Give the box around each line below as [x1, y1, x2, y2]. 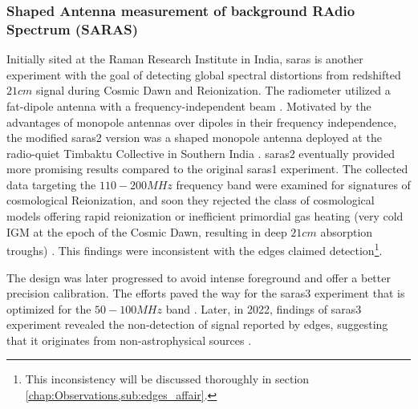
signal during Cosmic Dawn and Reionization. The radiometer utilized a [36, 82, 391, 99]
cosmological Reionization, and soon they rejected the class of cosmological [6, 192, 375, 209]
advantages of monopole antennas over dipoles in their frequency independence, [6, 113, 397, 130]
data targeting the [6, 176, 96, 192]
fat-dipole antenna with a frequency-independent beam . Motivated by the [6, 97, 371, 114]
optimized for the [6, 300, 91, 317]
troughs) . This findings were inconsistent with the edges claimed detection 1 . [6, 240, 383, 258]
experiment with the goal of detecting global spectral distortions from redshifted [6, 66, 401, 83]
